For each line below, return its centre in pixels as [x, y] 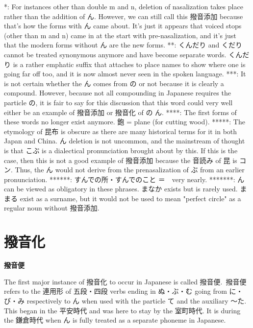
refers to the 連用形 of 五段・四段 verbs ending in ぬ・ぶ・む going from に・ [124, 291]
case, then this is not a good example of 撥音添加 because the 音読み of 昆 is [121, 160]
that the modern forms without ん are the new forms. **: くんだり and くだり [123, 45]
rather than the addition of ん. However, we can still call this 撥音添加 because [124, 16]
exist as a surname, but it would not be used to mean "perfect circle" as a [130, 198]
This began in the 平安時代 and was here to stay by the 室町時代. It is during [122, 310]
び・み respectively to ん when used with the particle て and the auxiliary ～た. [125, 300]
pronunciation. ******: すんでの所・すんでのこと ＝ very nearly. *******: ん [124, 179]
